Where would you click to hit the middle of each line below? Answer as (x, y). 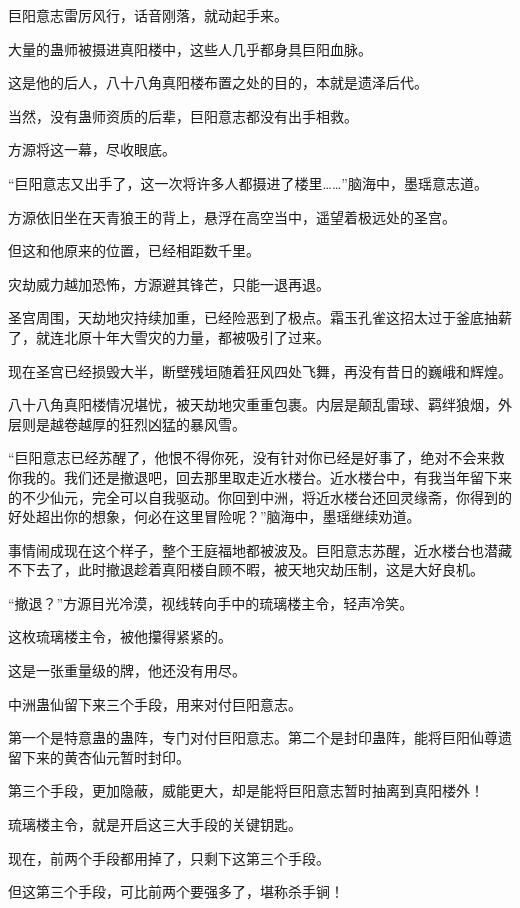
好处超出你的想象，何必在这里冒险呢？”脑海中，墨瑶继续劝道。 (214, 516)
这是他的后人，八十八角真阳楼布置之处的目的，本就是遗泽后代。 (218, 82)
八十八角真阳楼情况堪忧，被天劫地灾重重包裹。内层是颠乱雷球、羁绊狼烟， (253, 404)
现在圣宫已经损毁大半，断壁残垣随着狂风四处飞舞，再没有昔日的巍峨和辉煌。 (260, 370)
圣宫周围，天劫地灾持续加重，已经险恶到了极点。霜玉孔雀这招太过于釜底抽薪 (260, 317)
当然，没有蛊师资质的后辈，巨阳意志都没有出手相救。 (183, 115)
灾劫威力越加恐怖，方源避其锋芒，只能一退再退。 (169, 283)
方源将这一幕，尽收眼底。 (92, 149)
